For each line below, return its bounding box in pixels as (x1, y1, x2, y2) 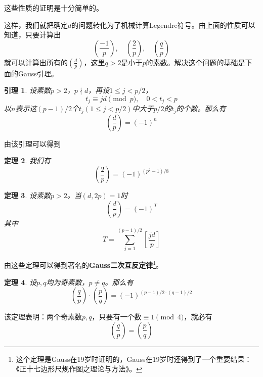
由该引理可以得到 (4, 138, 61, 149)
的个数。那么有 (176, 103, 226, 114)
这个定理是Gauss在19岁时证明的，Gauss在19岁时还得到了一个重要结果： (16, 353, 252, 364)
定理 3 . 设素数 (4, 190, 51, 201)
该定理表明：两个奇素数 (4, 311, 82, 322)
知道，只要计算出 (4, 29, 61, 40)
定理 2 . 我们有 (4, 155, 51, 166)
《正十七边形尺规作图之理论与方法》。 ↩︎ (16, 363, 142, 374)
